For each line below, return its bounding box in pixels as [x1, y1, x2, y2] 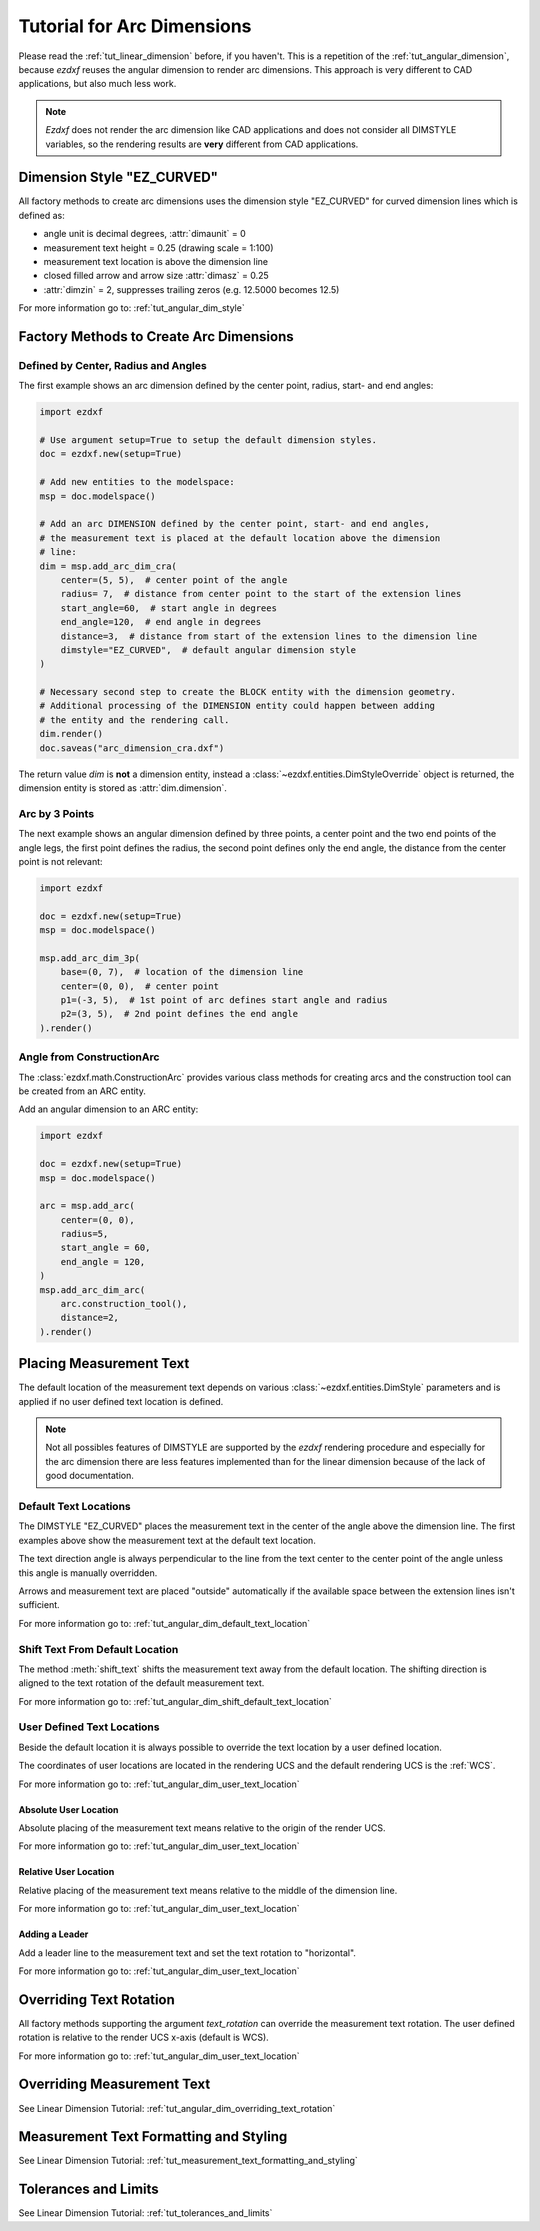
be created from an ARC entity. [18, 1085, 147, 1097]
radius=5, [60, 1228, 109, 1240]
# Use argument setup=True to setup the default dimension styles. [39, 435, 378, 446]
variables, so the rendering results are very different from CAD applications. [45, 138, 359, 150]
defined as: [18, 209, 65, 221]
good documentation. [45, 1470, 135, 1482]
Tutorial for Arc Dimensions [18, 15, 252, 37]
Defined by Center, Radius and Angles [18, 358, 207, 372]
